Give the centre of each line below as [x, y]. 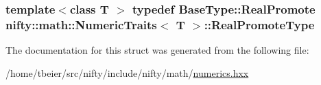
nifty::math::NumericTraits [81, 24]
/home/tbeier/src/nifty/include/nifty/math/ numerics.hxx [127, 72]
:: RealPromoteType [259, 24]
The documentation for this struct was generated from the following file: [157, 50]
